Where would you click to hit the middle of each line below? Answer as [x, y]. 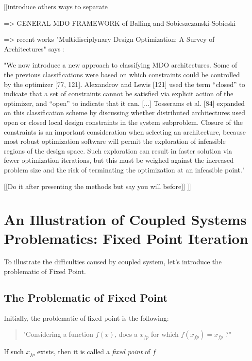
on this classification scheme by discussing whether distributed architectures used [125, 112]
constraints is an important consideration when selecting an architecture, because [125, 131]
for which [165, 334]
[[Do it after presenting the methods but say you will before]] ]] [98, 186]
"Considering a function [58, 334]
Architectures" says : [34, 48]
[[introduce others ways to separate [56, 6]
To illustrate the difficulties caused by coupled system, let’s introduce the [113, 262]
